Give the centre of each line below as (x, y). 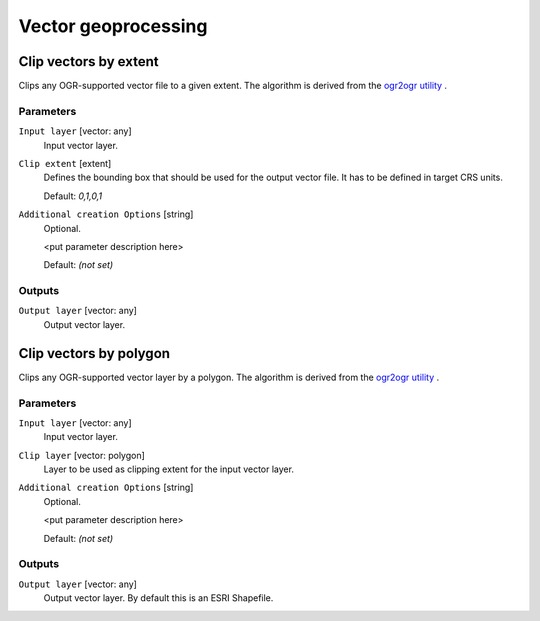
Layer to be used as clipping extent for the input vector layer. (169, 469)
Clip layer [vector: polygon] (81, 455)
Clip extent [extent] (65, 163)
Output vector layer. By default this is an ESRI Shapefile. (158, 598)
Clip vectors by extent (88, 61)
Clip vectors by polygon (94, 353)
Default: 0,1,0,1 (73, 196)
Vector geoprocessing (113, 26)
